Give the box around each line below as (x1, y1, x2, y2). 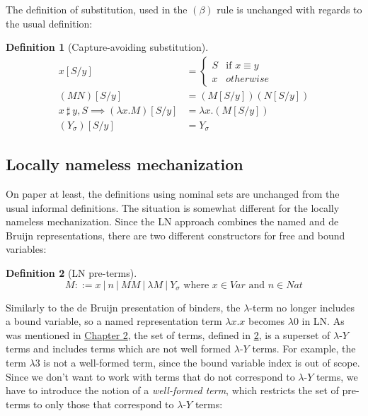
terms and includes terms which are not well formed (6, 341, 231, 356)
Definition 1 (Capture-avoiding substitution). (6, 40, 209, 54)
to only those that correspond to (33, 396, 174, 411)
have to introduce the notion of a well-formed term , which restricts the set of (6, 383, 339, 398)
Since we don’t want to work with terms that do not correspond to (6, 369, 295, 384)
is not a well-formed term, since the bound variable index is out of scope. (43, 355, 360, 370)
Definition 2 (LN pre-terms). (6, 266, 137, 280)
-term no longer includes (249, 299, 355, 314)
